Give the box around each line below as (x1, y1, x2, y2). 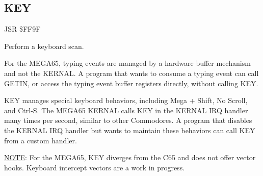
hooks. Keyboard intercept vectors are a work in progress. (4, 162, 185, 172)
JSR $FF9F (4, 23, 41, 34)
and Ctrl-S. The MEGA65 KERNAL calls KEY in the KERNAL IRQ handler (4, 105, 248, 115)
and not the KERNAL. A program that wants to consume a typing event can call (4, 67, 259, 78)
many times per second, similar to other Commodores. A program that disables (4, 115, 252, 125)
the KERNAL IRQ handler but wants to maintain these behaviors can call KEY (4, 124, 255, 135)
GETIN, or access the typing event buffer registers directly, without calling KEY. (4, 78, 258, 88)
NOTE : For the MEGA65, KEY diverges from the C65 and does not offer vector (4, 152, 256, 163)
